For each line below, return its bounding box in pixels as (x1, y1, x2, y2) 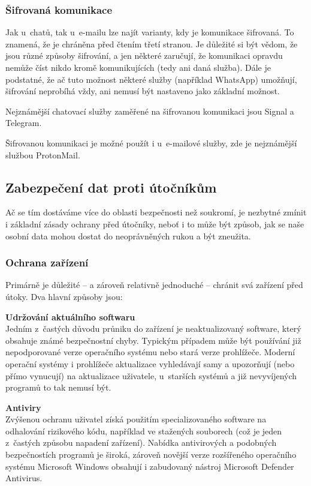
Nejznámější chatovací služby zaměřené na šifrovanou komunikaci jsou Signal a (5, 104, 294, 117)
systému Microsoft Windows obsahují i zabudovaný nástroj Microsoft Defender (5, 460, 294, 472)
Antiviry (5, 401, 41, 413)
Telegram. (5, 116, 42, 129)
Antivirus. (5, 472, 43, 484)
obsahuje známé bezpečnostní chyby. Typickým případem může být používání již (5, 334, 301, 346)
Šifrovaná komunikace (5, 2, 113, 17)
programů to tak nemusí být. (5, 381, 111, 394)
